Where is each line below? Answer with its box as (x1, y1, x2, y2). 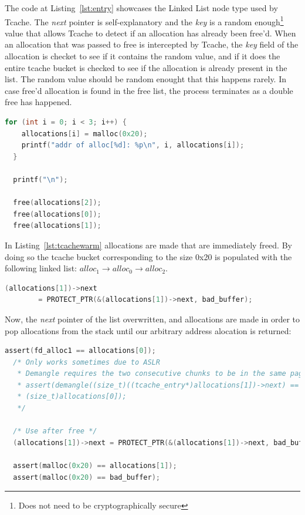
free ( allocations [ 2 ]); (13, 198, 101, 207)
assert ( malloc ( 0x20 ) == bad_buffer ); (13, 473, 160, 482)
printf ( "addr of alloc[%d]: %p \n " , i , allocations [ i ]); (21, 141, 245, 150)
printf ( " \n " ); (13, 175, 68, 184)
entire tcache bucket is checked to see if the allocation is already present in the (5, 61, 287, 73)
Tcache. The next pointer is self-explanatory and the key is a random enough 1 (5, 14, 284, 28)
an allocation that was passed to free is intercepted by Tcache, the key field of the (5, 38, 299, 51)
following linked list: (5, 262, 77, 274)
